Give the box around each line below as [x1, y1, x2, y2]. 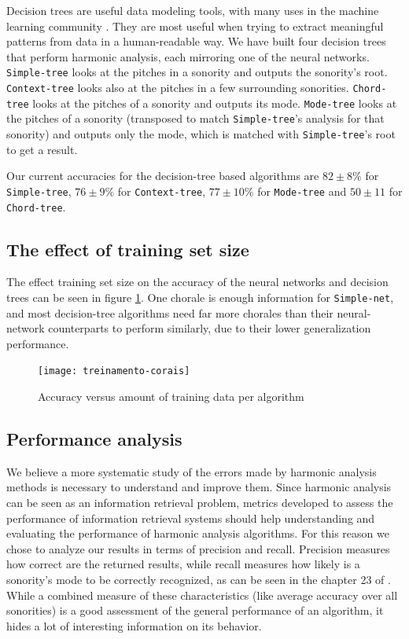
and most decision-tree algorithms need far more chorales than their [6, 304, 333, 321]
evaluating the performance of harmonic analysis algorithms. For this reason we [6, 525, 389, 542]
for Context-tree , [117, 182, 206, 199]
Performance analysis [6, 427, 182, 451]
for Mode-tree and [257, 182, 347, 199]
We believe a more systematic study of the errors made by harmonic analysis [6, 463, 377, 479]
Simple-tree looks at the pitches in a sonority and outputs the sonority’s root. [6, 64, 388, 80]
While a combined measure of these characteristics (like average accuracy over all [6, 586, 398, 603]
